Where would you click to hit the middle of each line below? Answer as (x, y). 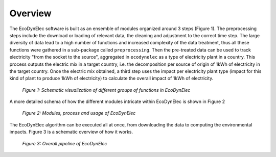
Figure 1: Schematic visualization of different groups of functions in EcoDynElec (106, 90)
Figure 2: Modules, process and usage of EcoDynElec (79, 113)
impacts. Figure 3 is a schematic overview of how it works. (71, 132)
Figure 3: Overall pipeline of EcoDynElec (65, 143)
